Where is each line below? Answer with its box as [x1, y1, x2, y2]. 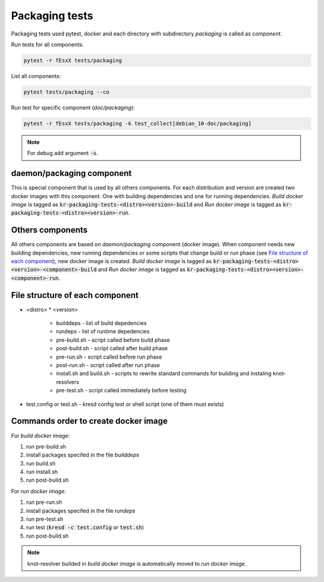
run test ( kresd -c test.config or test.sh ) [26, 524, 144, 531]
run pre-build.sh [26, 443, 66, 450]
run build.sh [26, 459, 56, 467]
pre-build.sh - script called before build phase [56, 336, 170, 344]
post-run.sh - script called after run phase [56, 362, 160, 369]
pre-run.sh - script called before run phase [56, 353, 162, 360]
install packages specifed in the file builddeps [26, 451, 139, 459]
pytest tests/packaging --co [23, 88, 110, 95]
